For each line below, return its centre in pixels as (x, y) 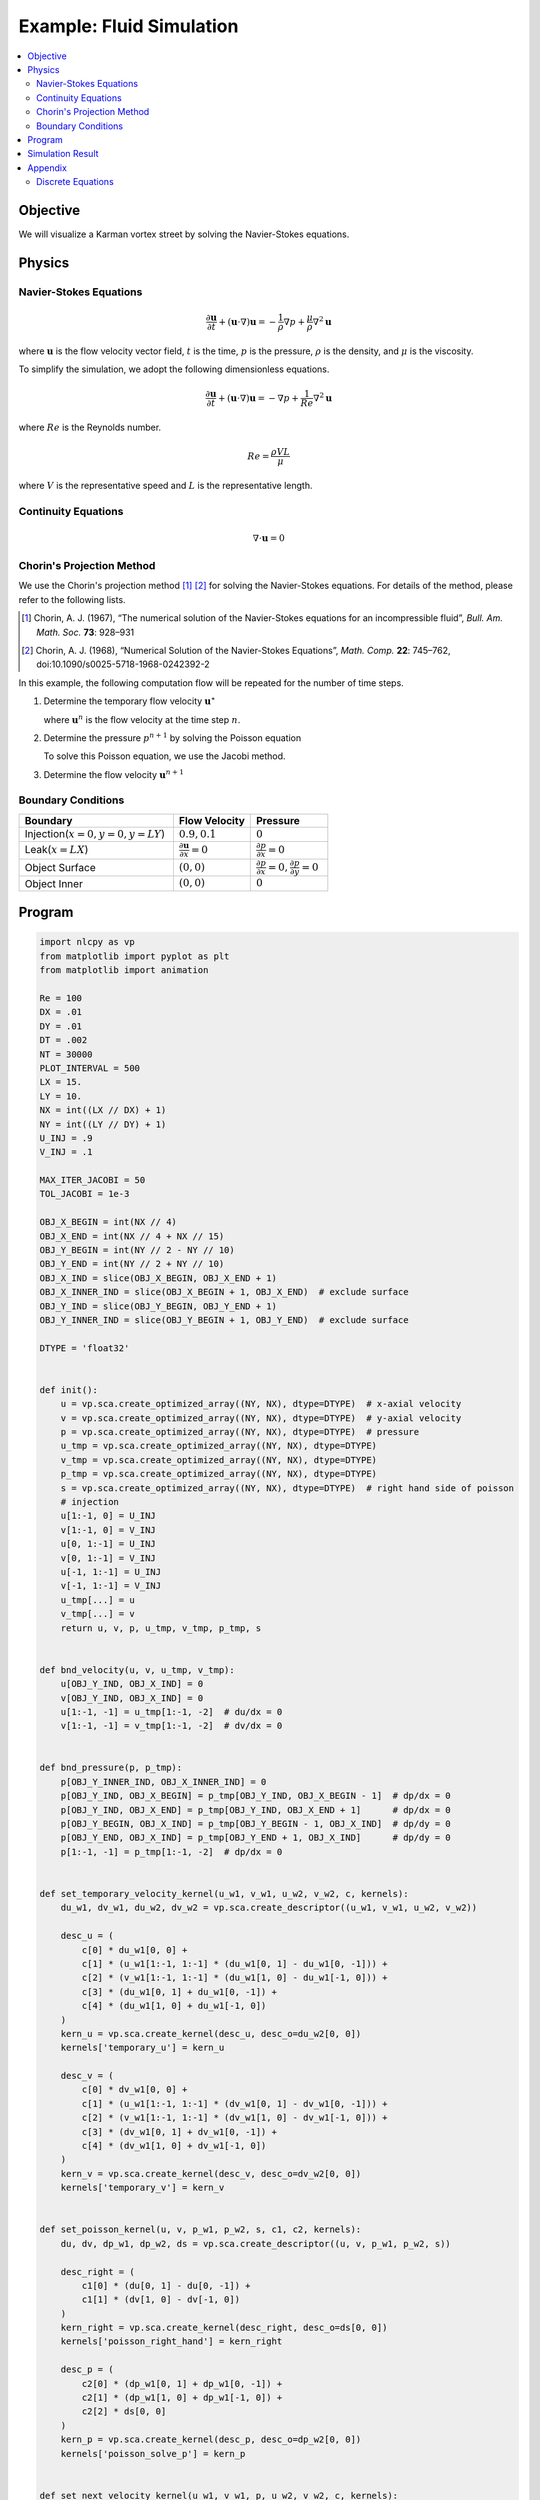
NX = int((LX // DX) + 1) (103, 1110)
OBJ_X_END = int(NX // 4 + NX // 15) (132, 1236)
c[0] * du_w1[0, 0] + (134, 1949)
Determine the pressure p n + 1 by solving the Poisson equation (172, 737)
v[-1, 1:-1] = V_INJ (111, 1586)
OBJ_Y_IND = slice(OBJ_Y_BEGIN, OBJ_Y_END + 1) (158, 1306)
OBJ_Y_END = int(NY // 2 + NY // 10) (132, 1264)
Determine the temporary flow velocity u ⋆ (129, 700)
